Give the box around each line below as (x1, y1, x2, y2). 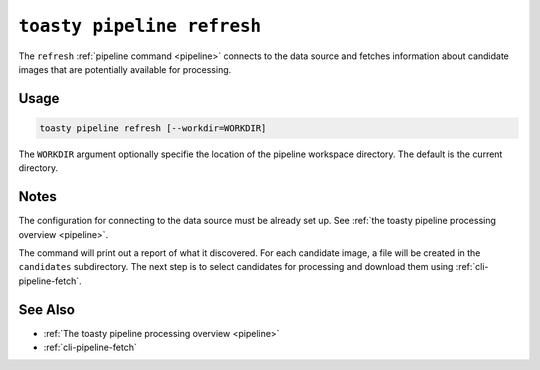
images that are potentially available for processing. (18, 63, 232, 75)
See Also (18, 301, 75, 318)
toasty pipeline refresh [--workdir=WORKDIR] (39, 122, 267, 134)
